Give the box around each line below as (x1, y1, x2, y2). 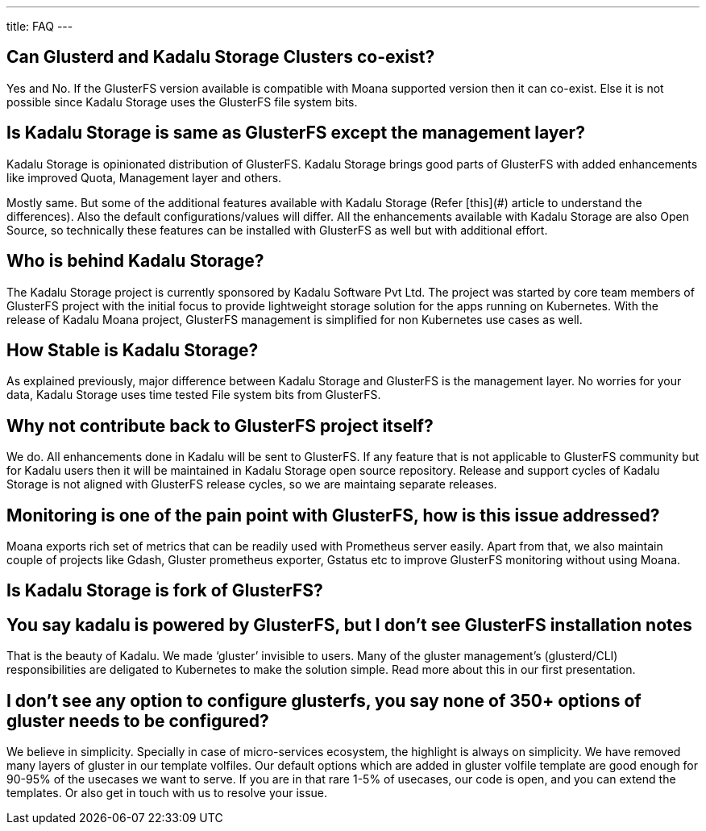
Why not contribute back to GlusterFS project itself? (6, 415, 434, 436)
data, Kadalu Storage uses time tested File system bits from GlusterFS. (6, 388, 381, 402)
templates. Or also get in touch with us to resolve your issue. (6, 786, 328, 800)
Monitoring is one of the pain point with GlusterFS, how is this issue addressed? (6, 505, 660, 526)
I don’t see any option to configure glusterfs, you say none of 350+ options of (6, 690, 642, 711)
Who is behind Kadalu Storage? (6, 251, 264, 272)
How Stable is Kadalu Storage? (6, 339, 259, 360)
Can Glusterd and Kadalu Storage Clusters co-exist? (6, 47, 435, 68)
